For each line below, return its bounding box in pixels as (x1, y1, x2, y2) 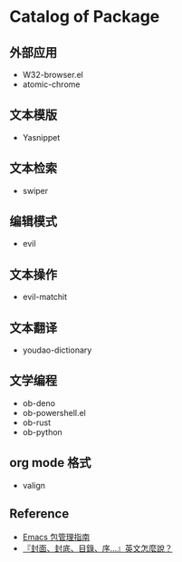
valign (22, 480, 46, 490)
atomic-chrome (22, 79, 81, 90)
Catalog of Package (9, 6, 160, 27)
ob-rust (22, 417, 52, 428)
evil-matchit (22, 292, 68, 303)
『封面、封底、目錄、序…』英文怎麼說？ (22, 542, 173, 554)
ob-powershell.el (22, 407, 86, 418)
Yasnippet (22, 131, 61, 142)
